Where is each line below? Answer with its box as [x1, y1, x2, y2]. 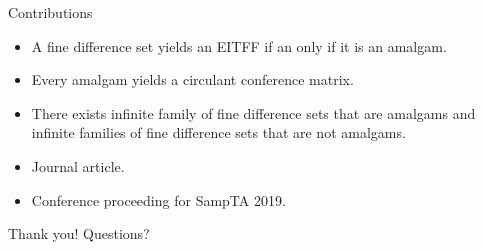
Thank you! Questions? [8, 223, 150, 244]
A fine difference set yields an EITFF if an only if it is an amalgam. [31, 35, 447, 56]
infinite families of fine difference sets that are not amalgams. [31, 122, 406, 143]
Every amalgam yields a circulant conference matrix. [31, 69, 354, 90]
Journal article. [31, 155, 125, 176]
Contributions [8, 2, 93, 22]
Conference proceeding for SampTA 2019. [31, 189, 286, 210]
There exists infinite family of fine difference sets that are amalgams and [31, 102, 476, 123]
